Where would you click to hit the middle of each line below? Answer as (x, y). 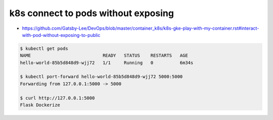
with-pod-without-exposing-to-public (61, 35)
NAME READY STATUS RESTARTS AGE (104, 56)
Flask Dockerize (40, 105)
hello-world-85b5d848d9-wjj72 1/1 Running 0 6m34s (107, 63)
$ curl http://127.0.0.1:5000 (57, 98)
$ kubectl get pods (44, 48)
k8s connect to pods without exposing (92, 13)
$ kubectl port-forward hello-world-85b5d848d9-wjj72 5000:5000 (101, 77)
